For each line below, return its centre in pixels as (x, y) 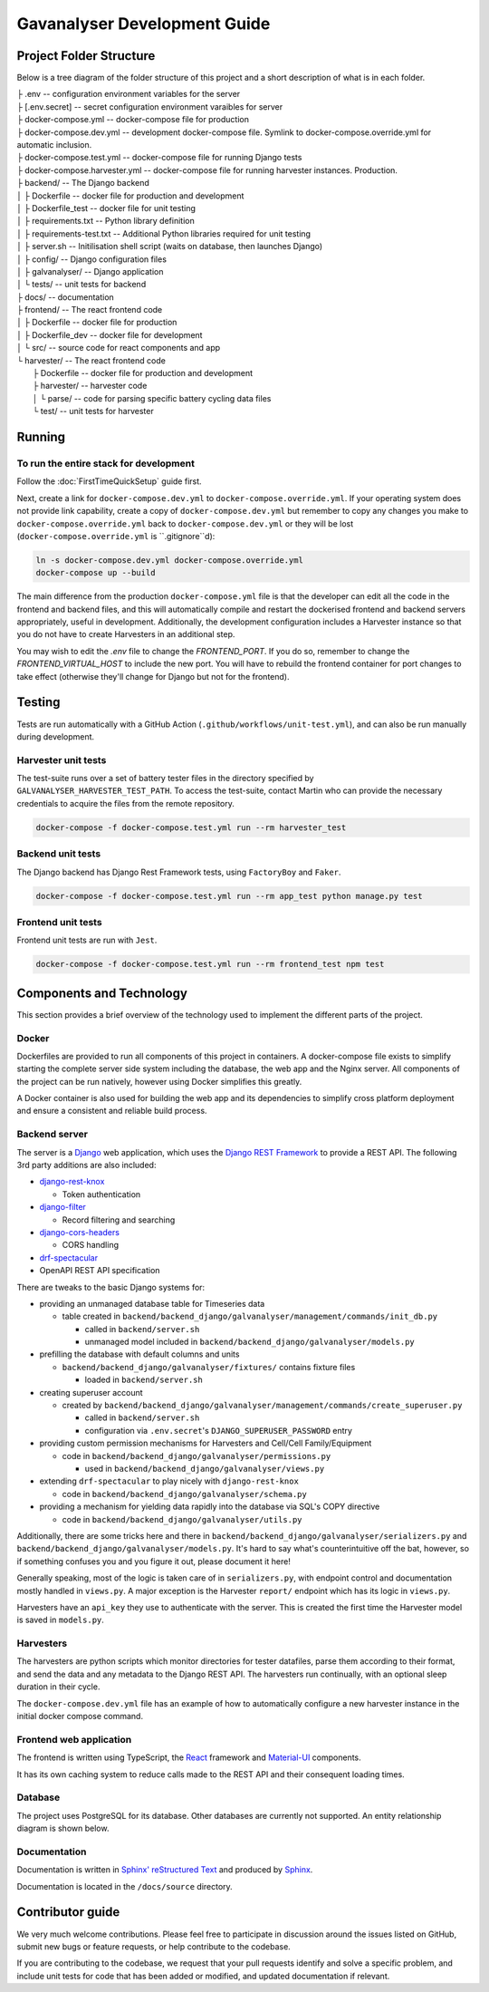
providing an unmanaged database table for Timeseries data (152, 1303)
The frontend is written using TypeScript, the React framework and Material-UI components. (189, 1757)
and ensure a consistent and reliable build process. (112, 1111)
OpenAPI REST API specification (100, 1271)
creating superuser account (91, 1392)
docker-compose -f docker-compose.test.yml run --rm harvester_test (191, 827)
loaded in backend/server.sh (144, 1380)
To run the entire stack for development (105, 464)
